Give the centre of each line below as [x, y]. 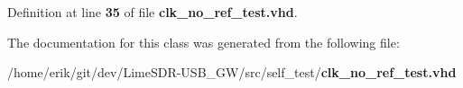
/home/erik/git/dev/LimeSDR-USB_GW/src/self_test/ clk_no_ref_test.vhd [232, 72]
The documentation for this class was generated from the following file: [204, 42]
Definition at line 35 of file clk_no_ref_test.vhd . [153, 12]
